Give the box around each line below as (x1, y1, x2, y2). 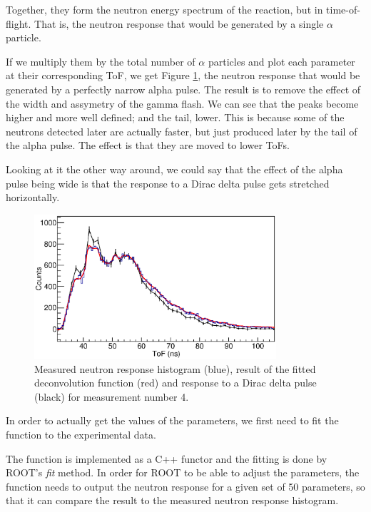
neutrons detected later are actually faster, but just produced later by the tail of (6, 123, 357, 138)
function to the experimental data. (6, 427, 156, 442)
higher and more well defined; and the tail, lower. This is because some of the (6, 110, 345, 125)
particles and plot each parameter (208, 53, 355, 68)
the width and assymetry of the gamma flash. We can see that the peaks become (6, 96, 359, 111)
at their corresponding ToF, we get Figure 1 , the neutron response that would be (6, 68, 360, 83)
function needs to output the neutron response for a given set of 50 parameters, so (6, 478, 365, 493)
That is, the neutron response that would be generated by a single (34, 16, 324, 31)
